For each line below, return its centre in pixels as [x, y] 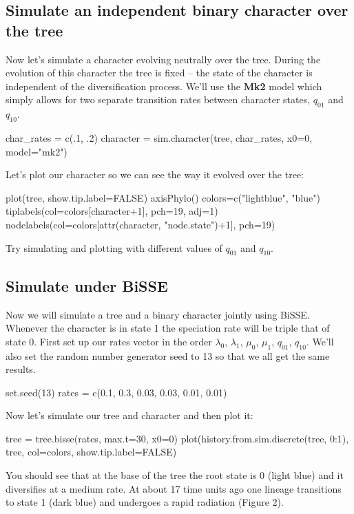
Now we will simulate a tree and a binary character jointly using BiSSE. [158, 314]
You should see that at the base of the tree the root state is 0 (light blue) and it [175, 475]
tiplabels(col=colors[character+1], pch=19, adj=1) [112, 211]
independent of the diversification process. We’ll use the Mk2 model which [164, 86]
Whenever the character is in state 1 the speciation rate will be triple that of [168, 328]
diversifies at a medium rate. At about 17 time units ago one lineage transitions [174, 488]
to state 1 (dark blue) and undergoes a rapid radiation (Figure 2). [145, 502]
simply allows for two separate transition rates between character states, [158, 99]
